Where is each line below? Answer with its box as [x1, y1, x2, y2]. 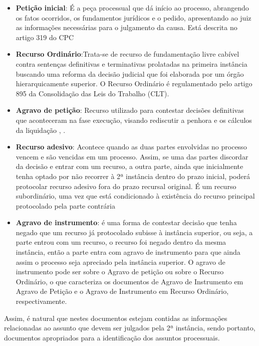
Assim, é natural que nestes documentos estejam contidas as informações [4, 312, 227, 323]
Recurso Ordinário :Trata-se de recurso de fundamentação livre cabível [16, 49, 239, 59]
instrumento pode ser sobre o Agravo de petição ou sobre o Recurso [16, 266, 224, 277]
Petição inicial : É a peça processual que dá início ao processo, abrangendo [16, 3, 249, 13]
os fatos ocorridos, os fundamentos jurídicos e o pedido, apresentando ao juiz [16, 12, 251, 23]
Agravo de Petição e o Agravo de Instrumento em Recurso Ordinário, [16, 286, 229, 296]
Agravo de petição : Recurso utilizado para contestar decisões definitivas [16, 105, 244, 115]
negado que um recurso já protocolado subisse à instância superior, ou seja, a [16, 227, 253, 237]
